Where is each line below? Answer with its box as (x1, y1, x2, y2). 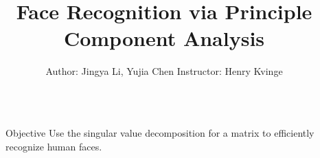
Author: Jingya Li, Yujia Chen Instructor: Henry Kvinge (45, 64, 283, 78)
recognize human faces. (5, 139, 102, 153)
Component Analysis (63, 24, 265, 52)
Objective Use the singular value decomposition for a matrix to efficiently (5, 125, 315, 139)
